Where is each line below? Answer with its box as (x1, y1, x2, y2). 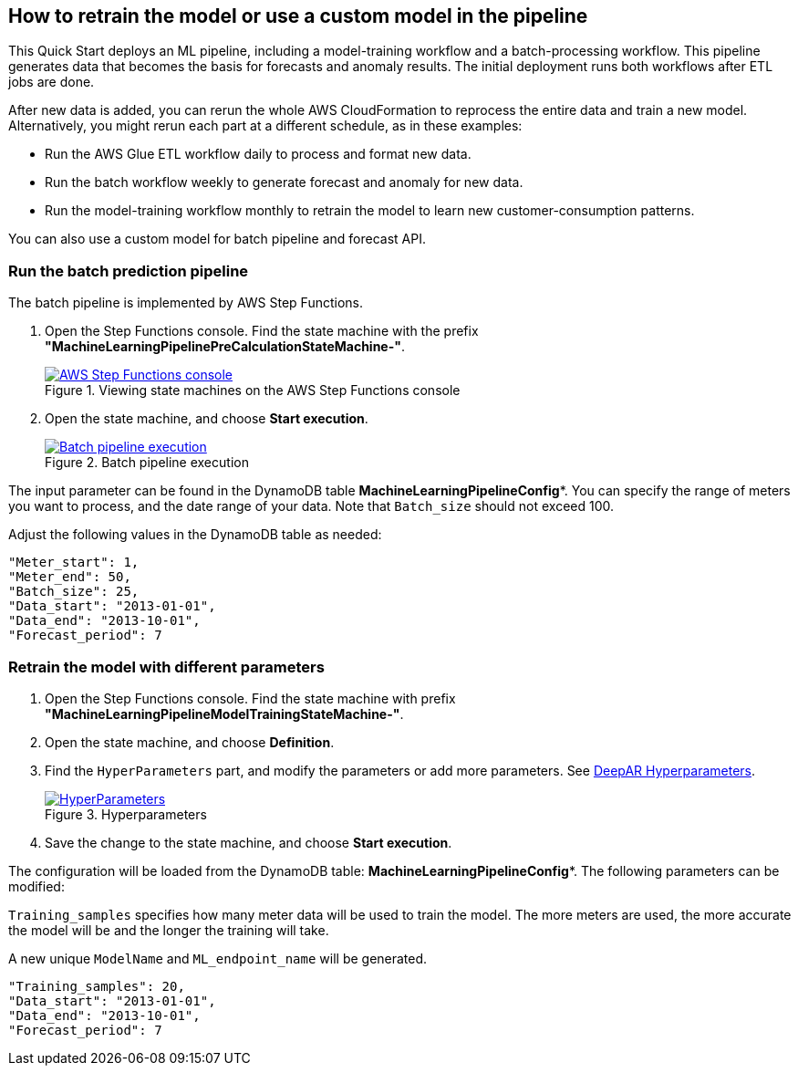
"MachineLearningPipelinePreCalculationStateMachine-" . (45, 339, 406, 355)
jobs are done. (8, 74, 95, 90)
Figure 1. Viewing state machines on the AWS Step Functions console (45, 382, 461, 399)
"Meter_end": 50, (8, 569, 131, 585)
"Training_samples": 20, (8, 978, 185, 994)
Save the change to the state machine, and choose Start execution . (45, 834, 452, 850)
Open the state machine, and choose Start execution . (45, 411, 368, 427)
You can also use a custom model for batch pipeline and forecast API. (8, 231, 426, 247)
